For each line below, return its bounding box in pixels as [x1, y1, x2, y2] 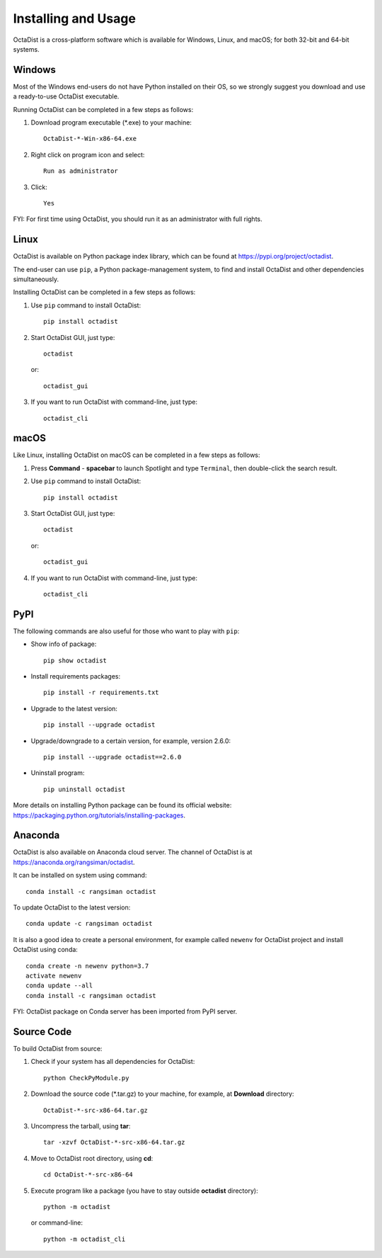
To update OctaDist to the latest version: [13, 903, 131, 912]
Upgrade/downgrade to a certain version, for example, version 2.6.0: [30, 737, 231, 745]
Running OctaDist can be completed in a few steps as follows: [13, 105, 194, 113]
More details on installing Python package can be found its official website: [13, 801, 232, 810]
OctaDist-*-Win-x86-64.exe [43, 135, 137, 143]
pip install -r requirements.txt [43, 688, 159, 697]
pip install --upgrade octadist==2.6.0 [43, 753, 182, 761]
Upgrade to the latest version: [30, 704, 118, 713]
